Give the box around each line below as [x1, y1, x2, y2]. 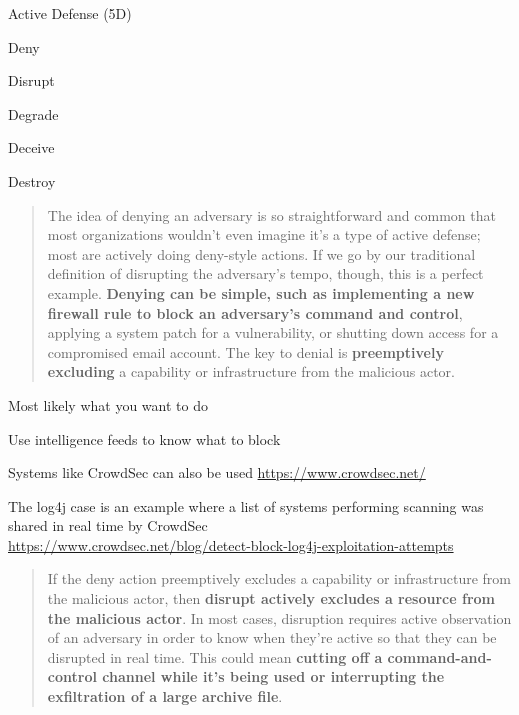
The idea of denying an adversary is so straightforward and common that [47, 204, 496, 225]
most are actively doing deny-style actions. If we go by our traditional [47, 243, 476, 264]
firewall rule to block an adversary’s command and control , [47, 302, 463, 323]
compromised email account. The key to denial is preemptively [47, 341, 444, 362]
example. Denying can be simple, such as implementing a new [47, 282, 475, 303]
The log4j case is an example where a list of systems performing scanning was [8, 495, 484, 516]
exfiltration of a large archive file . [47, 686, 283, 707]
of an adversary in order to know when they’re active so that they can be [47, 627, 497, 648]
